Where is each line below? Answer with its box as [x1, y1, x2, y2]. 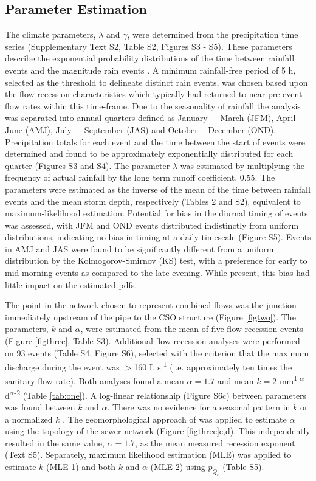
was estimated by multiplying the [180, 159, 304, 171]
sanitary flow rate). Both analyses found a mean [5, 375, 184, 387]
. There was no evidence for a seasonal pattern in [107, 400, 290, 413]
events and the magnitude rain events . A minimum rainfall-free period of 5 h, [5, 63, 296, 76]
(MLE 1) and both [46, 460, 115, 472]
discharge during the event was [5, 360, 120, 373]
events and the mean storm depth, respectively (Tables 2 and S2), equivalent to [5, 195, 301, 207]
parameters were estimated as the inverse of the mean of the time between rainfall [5, 182, 311, 195]
